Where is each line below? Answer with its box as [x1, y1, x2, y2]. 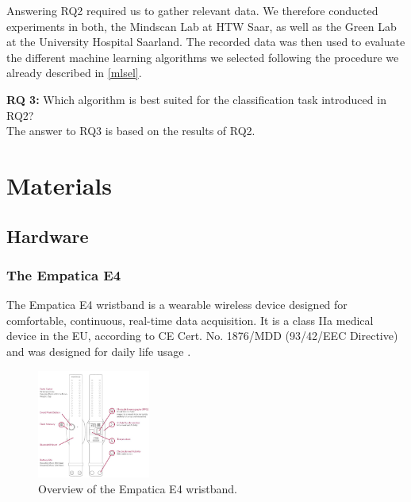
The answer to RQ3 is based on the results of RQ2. [6, 122, 255, 139]
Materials [6, 168, 113, 201]
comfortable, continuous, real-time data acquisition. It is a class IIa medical [6, 311, 374, 328]
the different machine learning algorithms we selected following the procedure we [6, 48, 399, 65]
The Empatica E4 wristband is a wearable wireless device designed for [6, 296, 348, 313]
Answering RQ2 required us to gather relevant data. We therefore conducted [6, 2, 378, 18]
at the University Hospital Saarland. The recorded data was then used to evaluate [6, 33, 405, 50]
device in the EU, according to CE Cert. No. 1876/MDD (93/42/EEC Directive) [6, 327, 398, 344]
